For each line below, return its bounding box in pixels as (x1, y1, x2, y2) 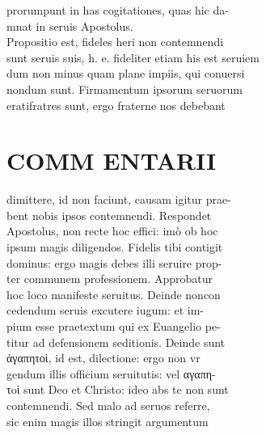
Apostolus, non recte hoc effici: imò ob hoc (6, 222, 218, 239)
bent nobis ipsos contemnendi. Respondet (6, 206, 212, 223)
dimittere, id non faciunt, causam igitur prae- (6, 191, 231, 208)
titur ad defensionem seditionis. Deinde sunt (6, 333, 226, 350)
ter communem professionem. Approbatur (6, 270, 213, 287)
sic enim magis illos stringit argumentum (6, 412, 209, 429)
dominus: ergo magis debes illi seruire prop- (6, 254, 222, 271)
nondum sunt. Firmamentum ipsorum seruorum (6, 80, 243, 97)
